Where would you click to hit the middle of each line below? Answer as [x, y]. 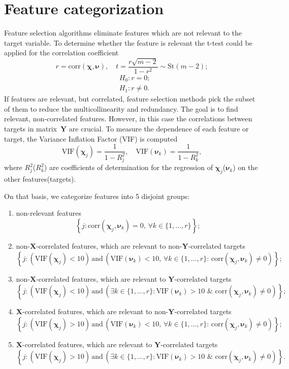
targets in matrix [30, 129]
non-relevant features [49, 213]
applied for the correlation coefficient [61, 53]
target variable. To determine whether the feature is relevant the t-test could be [128, 42]
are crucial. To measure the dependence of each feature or [159, 129]
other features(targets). [40, 179]
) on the [245, 167]
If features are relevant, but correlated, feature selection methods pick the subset [130, 99]
